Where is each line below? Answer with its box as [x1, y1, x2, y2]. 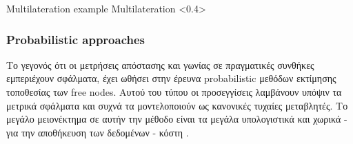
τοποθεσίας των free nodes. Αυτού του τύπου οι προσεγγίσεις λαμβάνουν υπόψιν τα [6, 85, 342, 99]
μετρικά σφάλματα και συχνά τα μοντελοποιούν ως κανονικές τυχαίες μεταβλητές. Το [6, 98, 348, 112]
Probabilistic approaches [6, 30, 145, 48]
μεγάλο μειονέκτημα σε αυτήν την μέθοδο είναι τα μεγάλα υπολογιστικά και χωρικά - [6, 112, 347, 126]
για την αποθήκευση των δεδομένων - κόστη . [6, 125, 189, 139]
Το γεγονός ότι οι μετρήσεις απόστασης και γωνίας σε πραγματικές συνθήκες [6, 57, 314, 72]
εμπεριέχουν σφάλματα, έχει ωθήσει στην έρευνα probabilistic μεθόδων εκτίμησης [6, 71, 336, 85]
